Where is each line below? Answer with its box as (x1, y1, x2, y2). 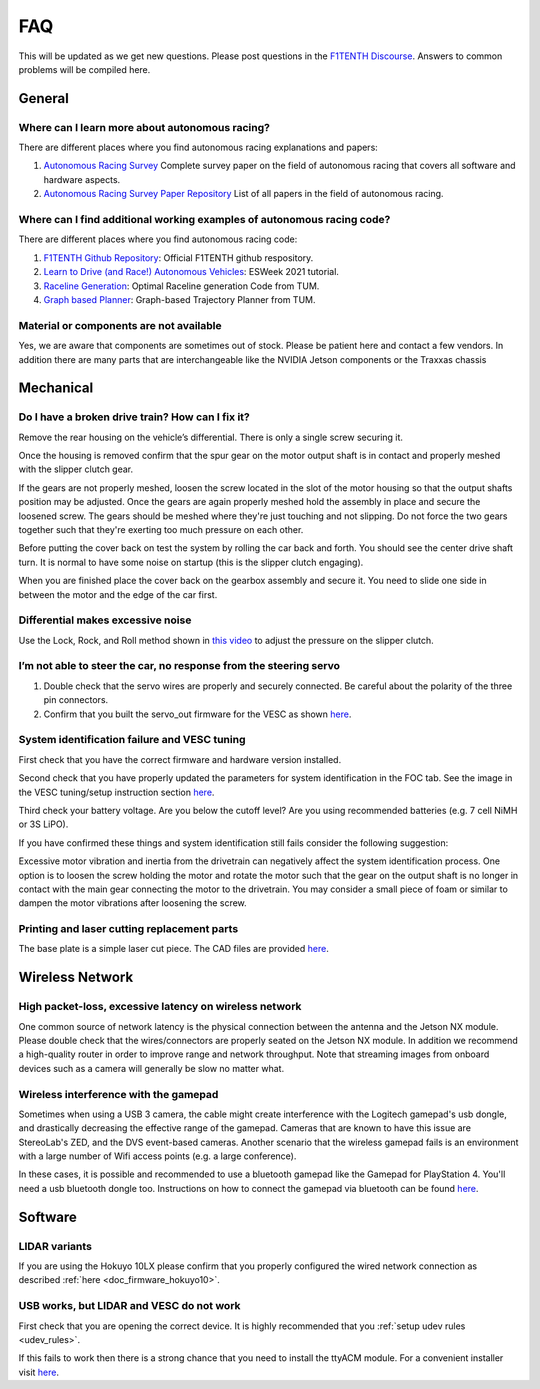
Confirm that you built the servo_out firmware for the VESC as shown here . (43, 708, 352, 720)
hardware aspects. (43, 173, 121, 185)
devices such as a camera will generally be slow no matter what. (18, 1062, 285, 1074)
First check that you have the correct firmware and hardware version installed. (18, 753, 342, 765)
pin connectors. (43, 694, 109, 706)
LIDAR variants (18, 1239, 92, 1253)
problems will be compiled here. (18, 63, 151, 75)
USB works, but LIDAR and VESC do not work (18, 1299, 241, 1313)
